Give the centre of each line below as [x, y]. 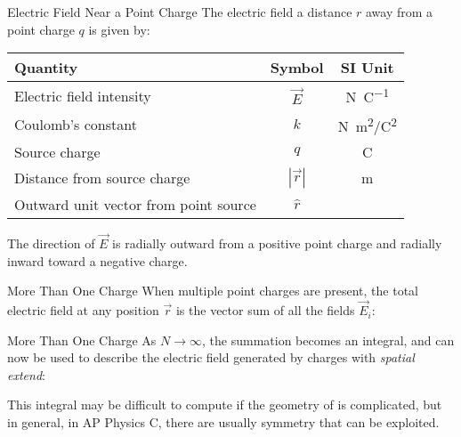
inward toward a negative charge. [97, 260]
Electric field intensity [83, 95]
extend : [26, 374]
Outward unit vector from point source [135, 204]
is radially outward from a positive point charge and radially [277, 243]
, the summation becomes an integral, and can [328, 340]
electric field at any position [83, 310]
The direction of [51, 243]
